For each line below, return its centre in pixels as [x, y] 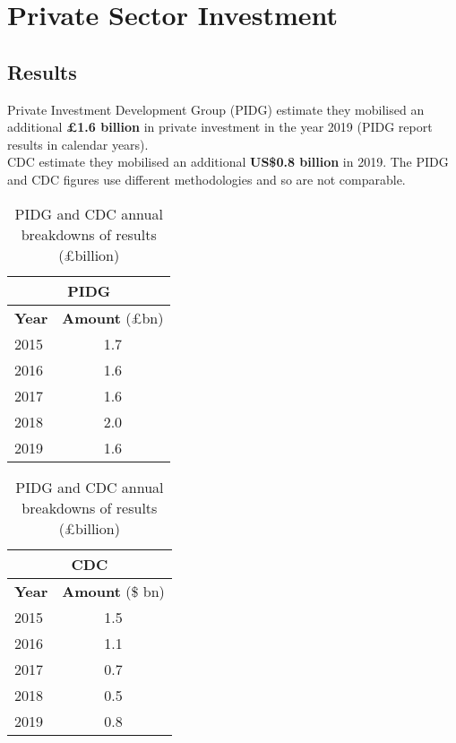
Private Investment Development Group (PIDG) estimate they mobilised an [216, 109]
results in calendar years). [78, 144]
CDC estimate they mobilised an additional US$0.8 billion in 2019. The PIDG [228, 162]
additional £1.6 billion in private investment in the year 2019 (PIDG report [220, 127]
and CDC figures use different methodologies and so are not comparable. [206, 179]
